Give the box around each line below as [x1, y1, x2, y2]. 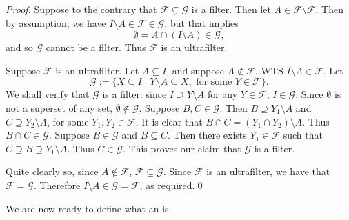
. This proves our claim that [123, 141, 241, 155]
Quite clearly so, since [6, 164, 99, 179]
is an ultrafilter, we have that [206, 164, 330, 179]
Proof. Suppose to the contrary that [6, 2, 157, 16]
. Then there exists [167, 128, 247, 142]
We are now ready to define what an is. [6, 201, 172, 215]
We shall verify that [6, 87, 90, 101]
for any [207, 87, 238, 101]
